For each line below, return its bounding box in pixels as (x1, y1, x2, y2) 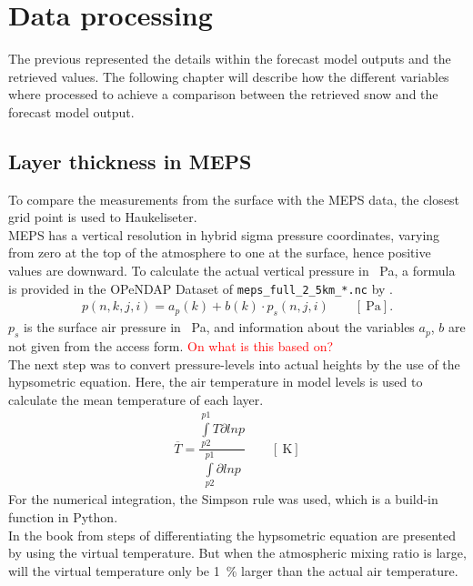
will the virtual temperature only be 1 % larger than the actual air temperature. (8, 561, 458, 580)
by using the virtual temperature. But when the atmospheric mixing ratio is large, (8, 543, 467, 562)
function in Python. (8, 508, 118, 527)
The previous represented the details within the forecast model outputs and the (8, 49, 451, 68)
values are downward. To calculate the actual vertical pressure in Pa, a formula (8, 261, 456, 280)
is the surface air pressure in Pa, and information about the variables (24, 318, 415, 337)
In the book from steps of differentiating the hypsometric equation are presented (8, 525, 457, 544)
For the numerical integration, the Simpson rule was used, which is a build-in (8, 490, 438, 509)
